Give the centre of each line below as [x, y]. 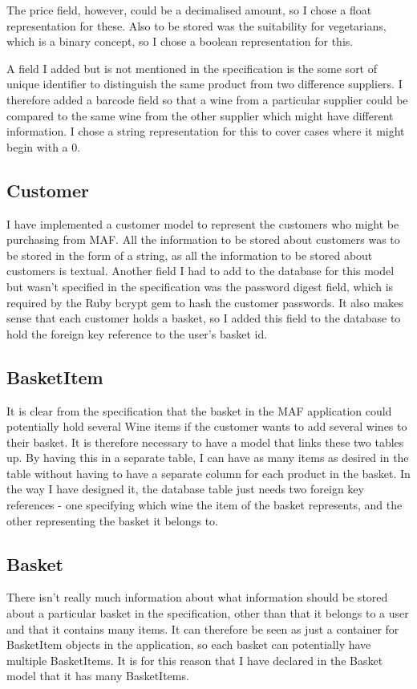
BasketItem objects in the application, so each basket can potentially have [189, 644]
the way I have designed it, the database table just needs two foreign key [185, 489]
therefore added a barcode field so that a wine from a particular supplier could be [207, 99]
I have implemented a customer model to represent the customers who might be [203, 223]
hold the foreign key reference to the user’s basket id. [137, 333]
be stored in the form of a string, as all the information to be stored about [190, 255]
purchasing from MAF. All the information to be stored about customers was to [203, 239]
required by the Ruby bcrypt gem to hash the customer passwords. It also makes [205, 302]
